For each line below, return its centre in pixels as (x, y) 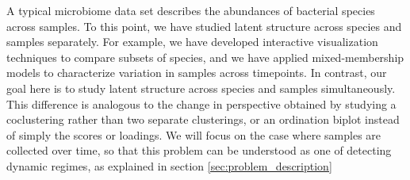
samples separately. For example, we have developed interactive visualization (192, 42)
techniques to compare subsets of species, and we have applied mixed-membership (205, 57)
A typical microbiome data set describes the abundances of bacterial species (191, 10)
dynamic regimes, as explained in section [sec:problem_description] (169, 165)
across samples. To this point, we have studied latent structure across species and (204, 26)
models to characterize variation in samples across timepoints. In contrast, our (197, 73)
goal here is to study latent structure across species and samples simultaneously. (201, 88)
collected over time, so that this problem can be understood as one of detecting (199, 150)
